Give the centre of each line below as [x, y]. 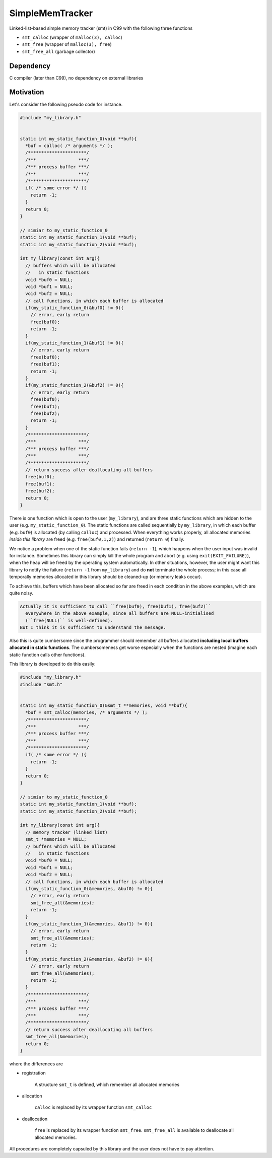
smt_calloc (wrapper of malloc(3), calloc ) [72, 37]
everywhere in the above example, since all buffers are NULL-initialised [120, 613]
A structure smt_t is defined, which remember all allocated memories [107, 1084]
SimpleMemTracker [51, 13]
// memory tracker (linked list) [66, 832]
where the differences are [36, 1064]
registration [34, 1073]
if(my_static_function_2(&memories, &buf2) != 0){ [89, 959]
